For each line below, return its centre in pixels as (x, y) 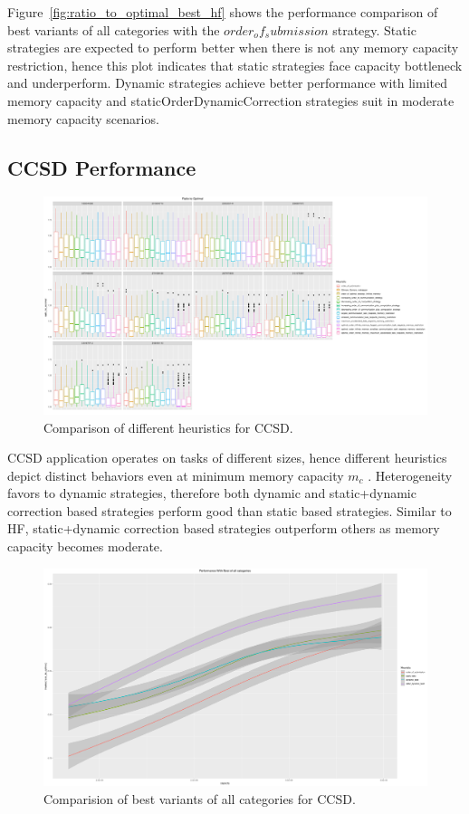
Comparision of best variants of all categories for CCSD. (200, 798)
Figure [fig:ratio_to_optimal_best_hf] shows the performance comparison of (223, 12)
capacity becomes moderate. (85, 546)
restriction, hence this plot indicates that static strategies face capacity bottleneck (235, 65)
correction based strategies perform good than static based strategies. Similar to (230, 510)
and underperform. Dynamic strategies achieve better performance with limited (227, 83)
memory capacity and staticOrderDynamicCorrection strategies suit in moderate (231, 100)
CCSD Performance (102, 167)
